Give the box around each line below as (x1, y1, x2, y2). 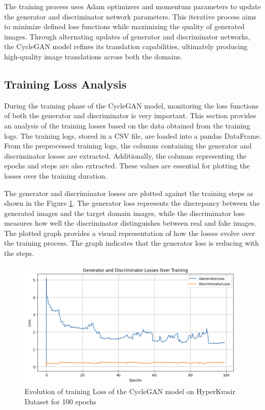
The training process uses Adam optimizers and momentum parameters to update (4, 1, 261, 11)
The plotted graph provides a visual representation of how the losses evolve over (4, 227, 255, 238)
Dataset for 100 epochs (25, 396, 96, 406)
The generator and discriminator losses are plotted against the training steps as (4, 187, 253, 198)
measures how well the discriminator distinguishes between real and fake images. (4, 218, 256, 228)
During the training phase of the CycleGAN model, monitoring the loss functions (4, 100, 259, 111)
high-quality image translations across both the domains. (4, 51, 183, 61)
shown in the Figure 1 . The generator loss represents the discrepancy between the (4, 198, 260, 208)
